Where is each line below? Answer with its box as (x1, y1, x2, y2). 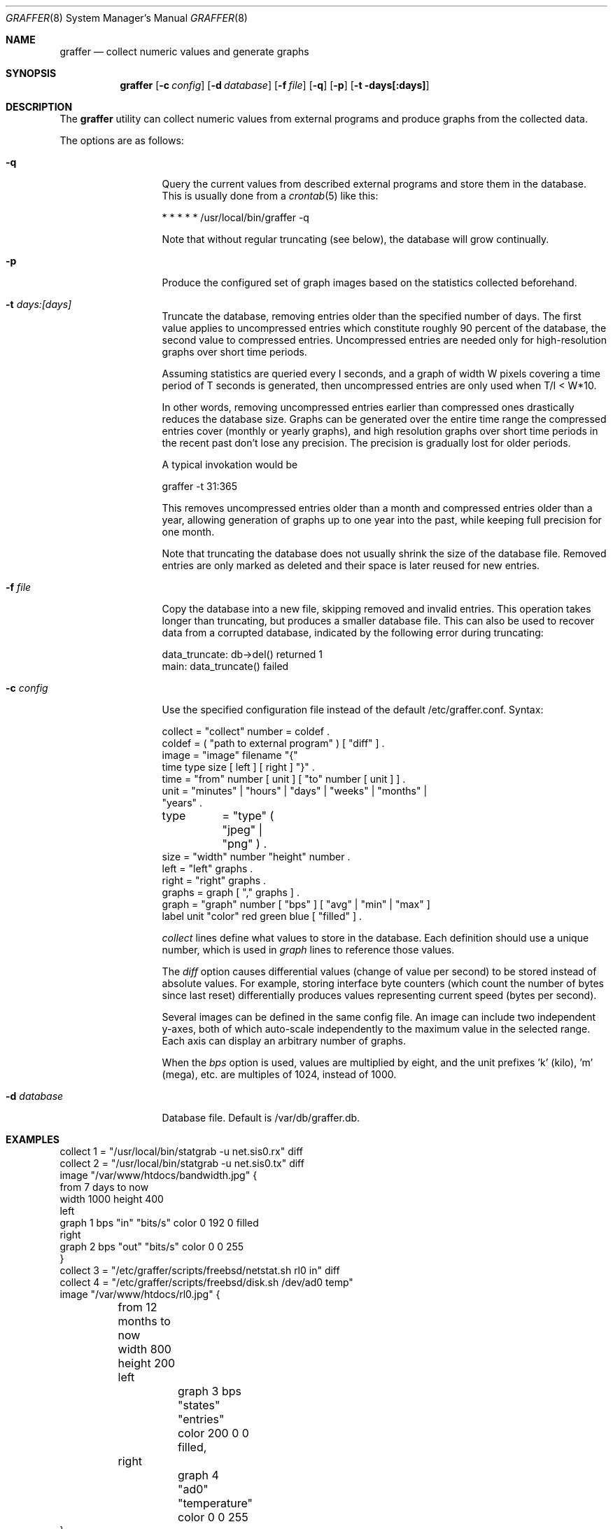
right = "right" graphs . (162, 874, 267, 886)
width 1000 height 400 (59, 1193, 164, 1205)
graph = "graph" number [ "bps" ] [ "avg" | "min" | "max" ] (162, 898, 430, 910)
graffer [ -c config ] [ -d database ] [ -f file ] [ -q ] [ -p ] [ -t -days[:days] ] (120, 79, 430, 91)
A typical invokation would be (162, 459, 298, 470)
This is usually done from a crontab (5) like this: (162, 190, 379, 202)
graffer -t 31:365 (162, 480, 238, 492)
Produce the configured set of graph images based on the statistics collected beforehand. (162, 277, 577, 288)
